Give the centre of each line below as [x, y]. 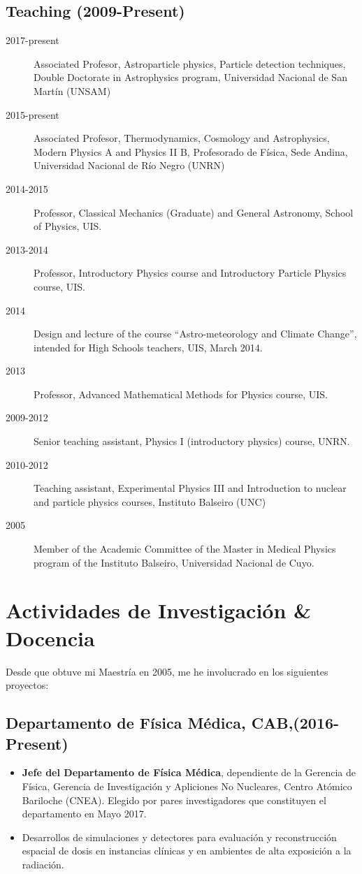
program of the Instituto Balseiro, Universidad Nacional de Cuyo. [174, 562]
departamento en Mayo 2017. [84, 814]
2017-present [32, 40]
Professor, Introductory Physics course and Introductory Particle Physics [190, 273]
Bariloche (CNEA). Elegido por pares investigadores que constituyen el [174, 800]
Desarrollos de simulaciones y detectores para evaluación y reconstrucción [179, 837]
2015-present [32, 114]
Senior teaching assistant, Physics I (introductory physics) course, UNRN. [192, 441]
